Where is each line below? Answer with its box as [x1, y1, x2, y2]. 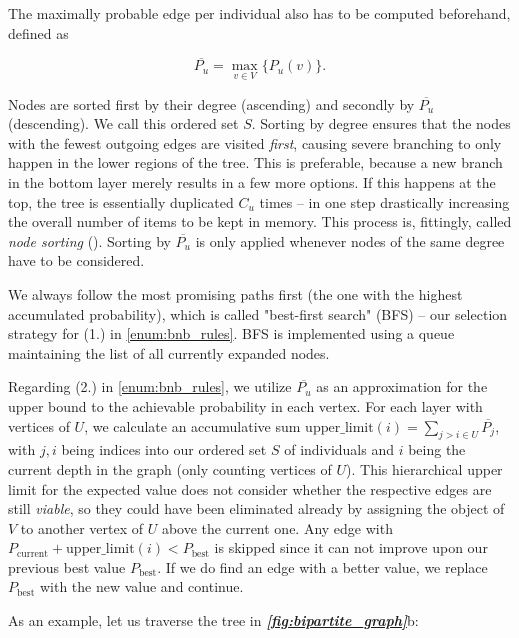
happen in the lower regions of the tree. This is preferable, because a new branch [8, 152, 503, 173]
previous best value [8, 556, 126, 577]
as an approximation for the [316, 376, 488, 397]
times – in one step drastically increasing [259, 191, 510, 212]
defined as [8, 22, 69, 43]
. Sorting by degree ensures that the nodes [251, 113, 511, 134]
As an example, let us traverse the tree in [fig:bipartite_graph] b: [8, 610, 419, 631]
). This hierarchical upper [346, 458, 503, 479]
